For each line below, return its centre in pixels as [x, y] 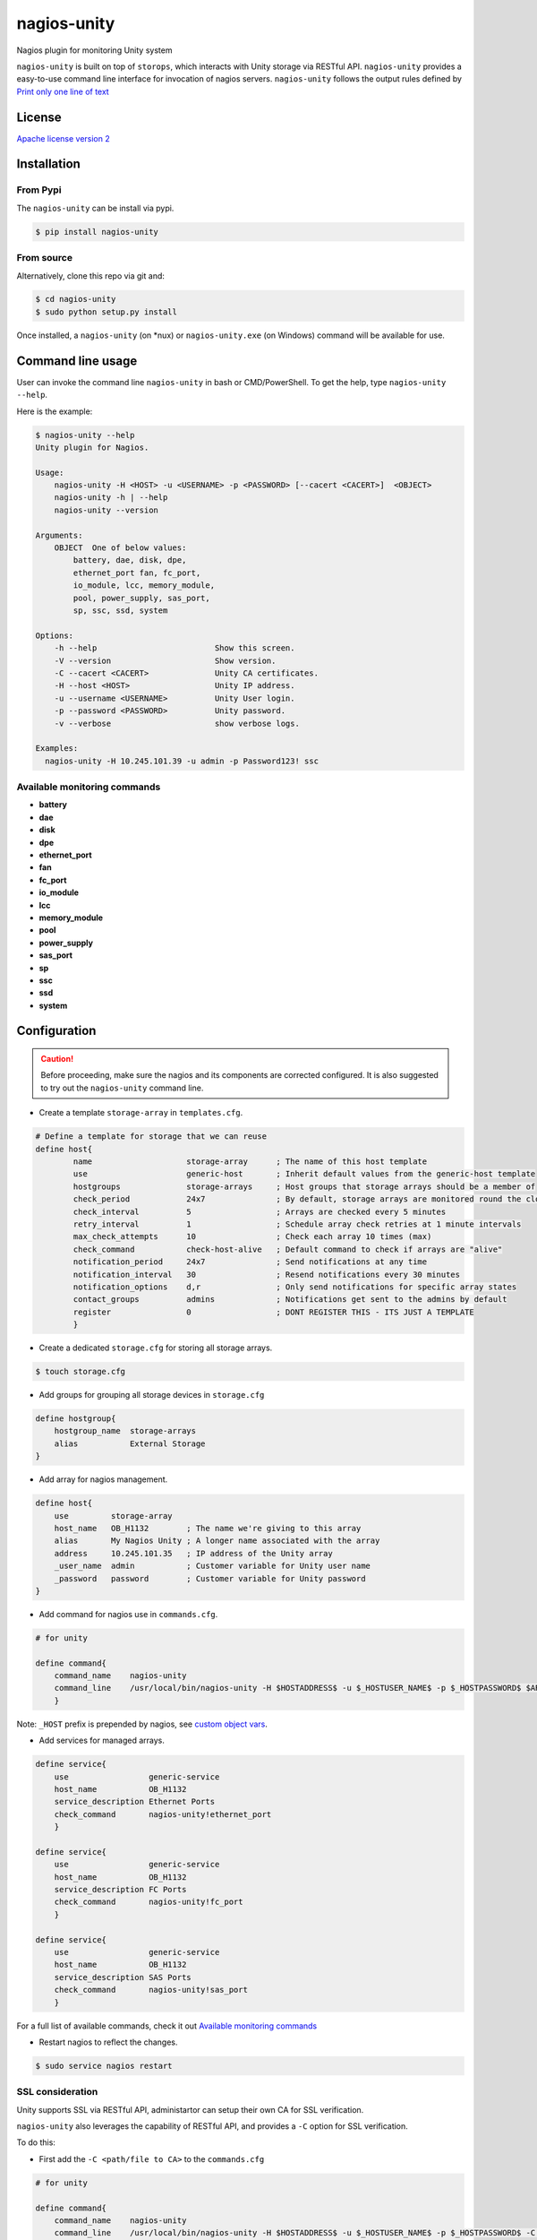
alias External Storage [130, 1443]
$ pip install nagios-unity [97, 232]
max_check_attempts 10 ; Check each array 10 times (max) [252, 1237]
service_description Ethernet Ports [134, 1802]
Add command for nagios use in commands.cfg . [128, 1614]
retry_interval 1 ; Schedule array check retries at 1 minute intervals [297, 1224]
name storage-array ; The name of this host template [250, 1162]
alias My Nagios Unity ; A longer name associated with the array [217, 1541]
